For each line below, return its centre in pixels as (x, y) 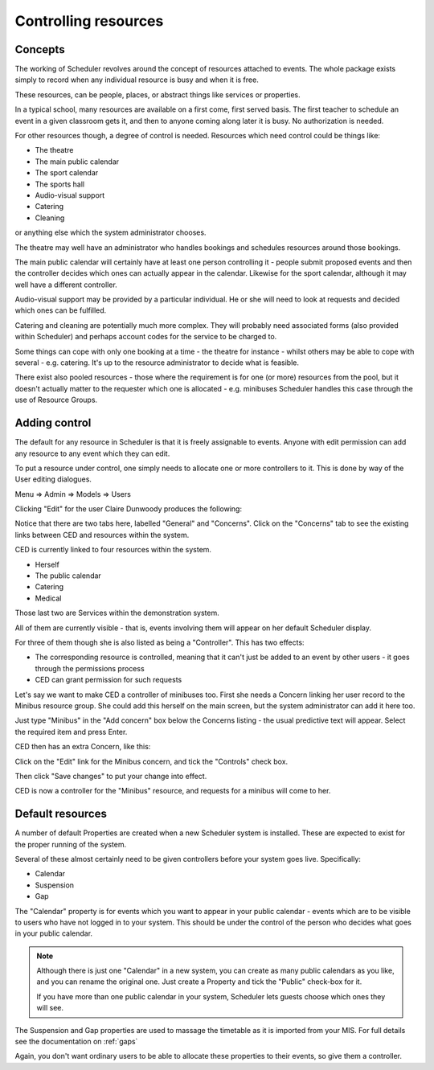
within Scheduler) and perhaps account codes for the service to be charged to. (146, 337)
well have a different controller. (66, 285)
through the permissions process (90, 668)
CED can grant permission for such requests (108, 680)
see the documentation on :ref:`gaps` (76, 1042)
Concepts (40, 49)
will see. (50, 1008)
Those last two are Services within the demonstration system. (117, 613)
